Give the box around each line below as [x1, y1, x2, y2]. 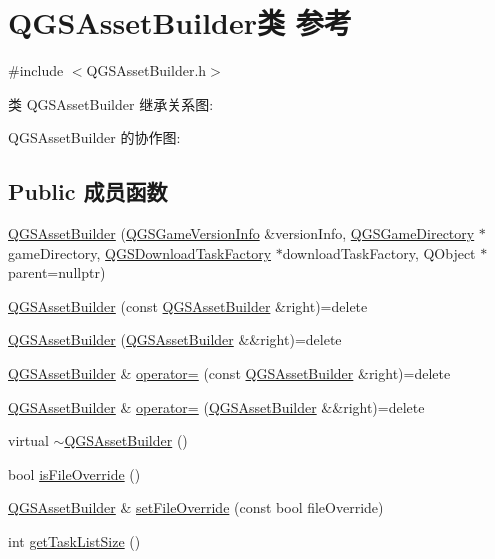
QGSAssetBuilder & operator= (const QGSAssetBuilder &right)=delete [8, 363, 451, 384]
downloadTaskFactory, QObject [282, 242, 476, 263]
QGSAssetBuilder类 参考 [8, 2, 352, 43]
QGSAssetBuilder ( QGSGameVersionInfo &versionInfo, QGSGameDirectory [8, 223, 475, 244]
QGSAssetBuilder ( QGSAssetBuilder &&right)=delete [8, 329, 342, 350]
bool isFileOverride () [8, 463, 141, 484]
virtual [8, 430, 49, 451]
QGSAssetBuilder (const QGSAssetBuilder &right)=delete [8, 295, 368, 316]
